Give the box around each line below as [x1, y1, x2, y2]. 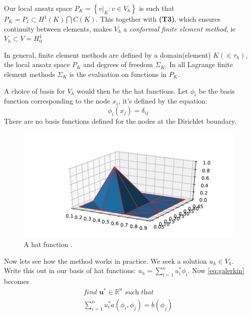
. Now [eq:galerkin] [187, 265, 245, 276]
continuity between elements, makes [4, 23, 112, 34]
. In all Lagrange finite [165, 59, 233, 70]
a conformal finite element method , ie [123, 23, 236, 34]
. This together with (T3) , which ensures [96, 14, 221, 24]
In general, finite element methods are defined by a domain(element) [4, 49, 211, 60]
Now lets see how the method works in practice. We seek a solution [4, 255, 207, 266]
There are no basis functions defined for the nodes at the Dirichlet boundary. [4, 115, 237, 126]
